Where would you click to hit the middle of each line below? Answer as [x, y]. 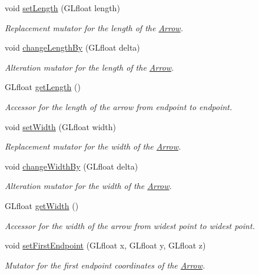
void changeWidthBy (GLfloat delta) [72, 166]
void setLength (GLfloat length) [62, 8]
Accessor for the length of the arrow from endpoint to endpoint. [119, 106]
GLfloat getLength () [43, 87]
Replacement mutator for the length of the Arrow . [94, 27]
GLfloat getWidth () [42, 205]
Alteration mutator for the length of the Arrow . [89, 67]
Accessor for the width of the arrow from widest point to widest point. [130, 225]
